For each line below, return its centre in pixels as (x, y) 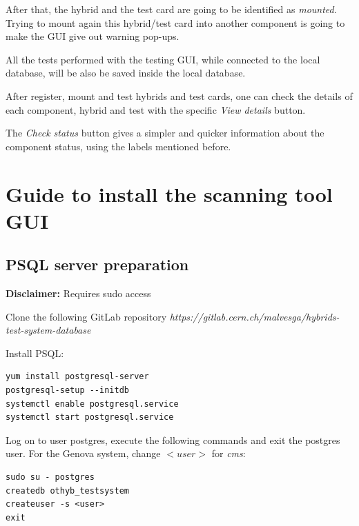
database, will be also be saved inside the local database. (126, 73)
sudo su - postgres (50, 477)
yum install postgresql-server (77, 377)
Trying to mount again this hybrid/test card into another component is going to (175, 22)
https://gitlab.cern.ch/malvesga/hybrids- (254, 316)
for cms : (229, 453)
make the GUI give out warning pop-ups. (93, 36)
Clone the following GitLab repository (86, 316)
